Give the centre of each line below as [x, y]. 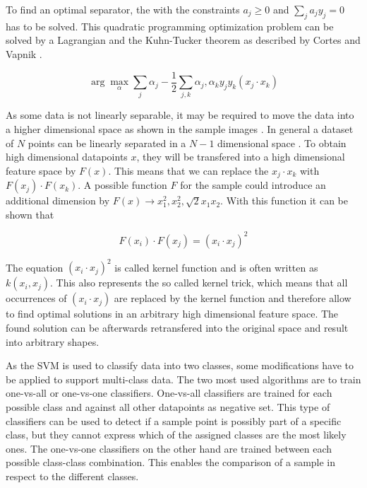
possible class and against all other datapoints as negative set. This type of [168, 406]
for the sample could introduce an [253, 185]
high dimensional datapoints [67, 157]
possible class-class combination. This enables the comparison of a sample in [171, 462]
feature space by [41, 170]
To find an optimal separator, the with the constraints [123, 9]
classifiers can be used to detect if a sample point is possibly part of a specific [174, 420]
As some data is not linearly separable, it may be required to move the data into [180, 115]
